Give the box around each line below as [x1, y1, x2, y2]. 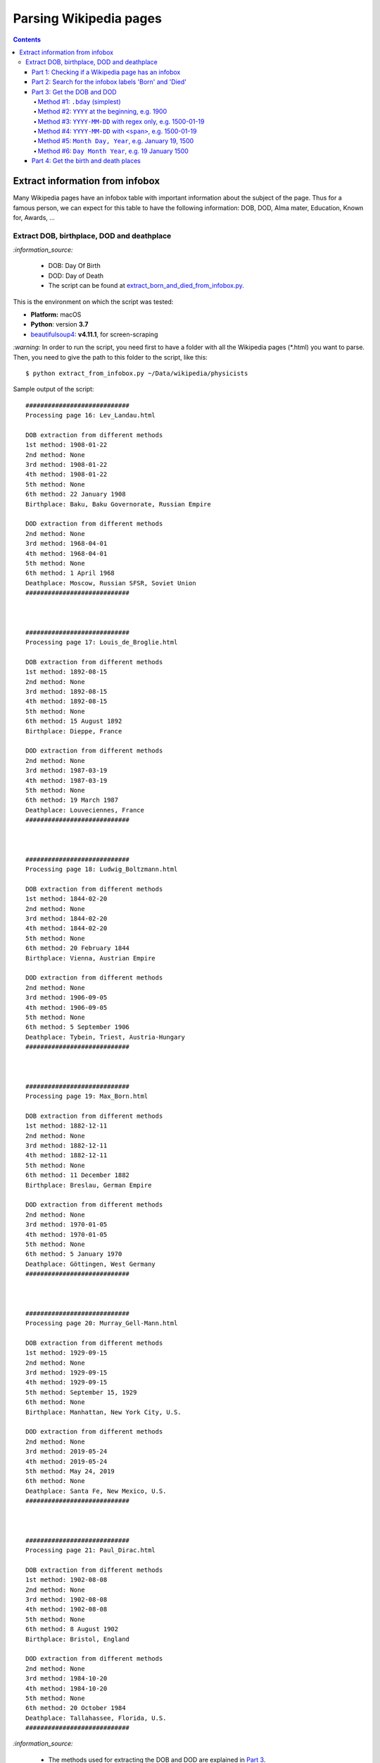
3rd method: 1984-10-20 [25, 1675, 108, 1683]
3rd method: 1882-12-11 [25, 1142, 108, 1149]
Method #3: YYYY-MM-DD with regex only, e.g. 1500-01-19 [37, 117, 205, 126]
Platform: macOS [30, 310, 82, 319]
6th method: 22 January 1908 [25, 490, 126, 499]
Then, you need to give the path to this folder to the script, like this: [13, 353, 208, 361]
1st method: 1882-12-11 [25, 1122, 108, 1130]
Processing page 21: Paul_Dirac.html [25, 1547, 156, 1554]
